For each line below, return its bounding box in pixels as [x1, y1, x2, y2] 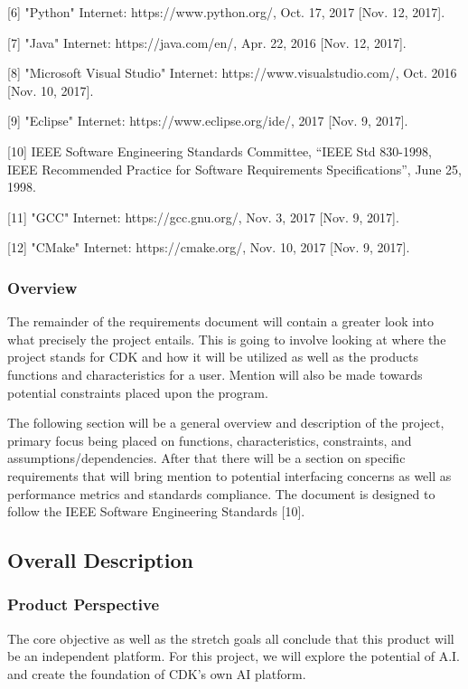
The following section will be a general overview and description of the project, [7, 413, 445, 432]
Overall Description [7, 546, 193, 574]
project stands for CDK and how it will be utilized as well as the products [7, 347, 418, 366]
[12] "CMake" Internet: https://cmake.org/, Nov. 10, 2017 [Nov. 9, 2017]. [7, 238, 410, 257]
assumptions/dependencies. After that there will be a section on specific [7, 448, 406, 467]
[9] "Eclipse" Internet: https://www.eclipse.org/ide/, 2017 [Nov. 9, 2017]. [7, 111, 408, 130]
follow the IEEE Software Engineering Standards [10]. [7, 502, 305, 521]
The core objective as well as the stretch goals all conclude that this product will [7, 628, 454, 647]
